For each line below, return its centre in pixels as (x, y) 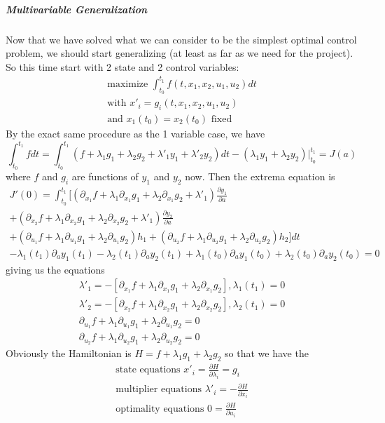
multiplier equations (159, 390)
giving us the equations (55, 269)
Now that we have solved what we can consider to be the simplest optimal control (181, 39)
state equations (148, 370)
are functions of (105, 176)
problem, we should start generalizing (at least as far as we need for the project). (180, 53)
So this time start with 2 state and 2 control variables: (122, 66)
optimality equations (160, 409)
